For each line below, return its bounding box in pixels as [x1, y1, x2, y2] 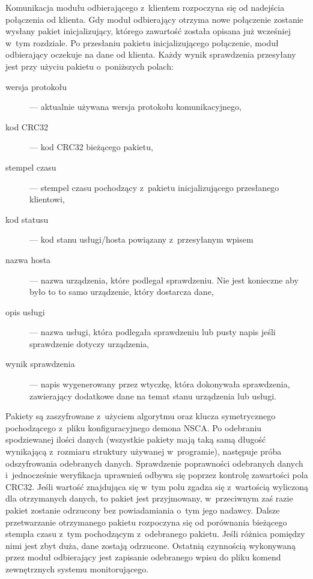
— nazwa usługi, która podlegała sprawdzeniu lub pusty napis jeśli [29, 326, 276, 338]
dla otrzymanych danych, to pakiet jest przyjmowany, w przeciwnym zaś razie [5, 492, 293, 505]
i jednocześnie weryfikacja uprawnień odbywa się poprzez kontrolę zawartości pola [5, 468, 308, 481]
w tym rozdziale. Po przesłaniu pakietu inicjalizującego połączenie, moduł [5, 36, 279, 49]
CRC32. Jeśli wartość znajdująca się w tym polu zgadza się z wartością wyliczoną [5, 480, 308, 493]
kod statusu [5, 213, 49, 225]
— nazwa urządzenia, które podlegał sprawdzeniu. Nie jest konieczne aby [29, 273, 299, 286]
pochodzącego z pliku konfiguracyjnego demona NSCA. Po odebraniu [5, 421, 262, 434]
